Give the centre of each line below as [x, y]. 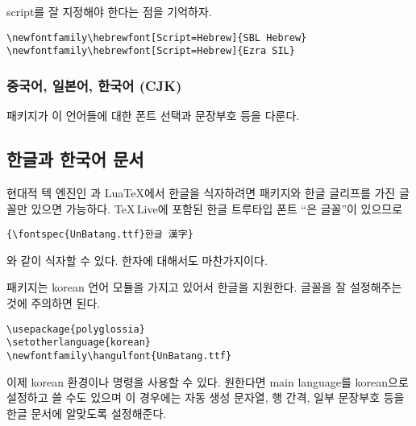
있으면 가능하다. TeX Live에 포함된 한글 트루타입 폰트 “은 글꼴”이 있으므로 [217, 208]
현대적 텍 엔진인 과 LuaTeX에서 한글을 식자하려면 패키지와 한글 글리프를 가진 [201, 192]
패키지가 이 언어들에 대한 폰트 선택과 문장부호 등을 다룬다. [153, 116]
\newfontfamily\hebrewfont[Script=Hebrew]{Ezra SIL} [151, 51]
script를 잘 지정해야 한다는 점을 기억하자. [109, 11]
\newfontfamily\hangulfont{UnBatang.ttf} [119, 356]
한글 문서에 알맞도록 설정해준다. [87, 413]
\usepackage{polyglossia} [76, 329]
